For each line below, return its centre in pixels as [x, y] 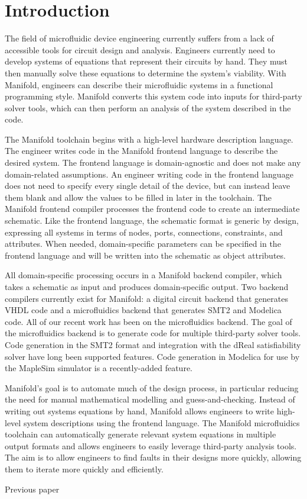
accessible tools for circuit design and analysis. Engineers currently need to [140, 49]
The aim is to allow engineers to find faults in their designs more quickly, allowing [153, 457]
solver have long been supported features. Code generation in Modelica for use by [152, 356]
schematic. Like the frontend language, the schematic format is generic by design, [152, 220]
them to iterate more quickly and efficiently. [84, 469]
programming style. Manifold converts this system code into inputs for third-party [153, 96]
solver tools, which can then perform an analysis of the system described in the [148, 107]
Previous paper [32, 489]
